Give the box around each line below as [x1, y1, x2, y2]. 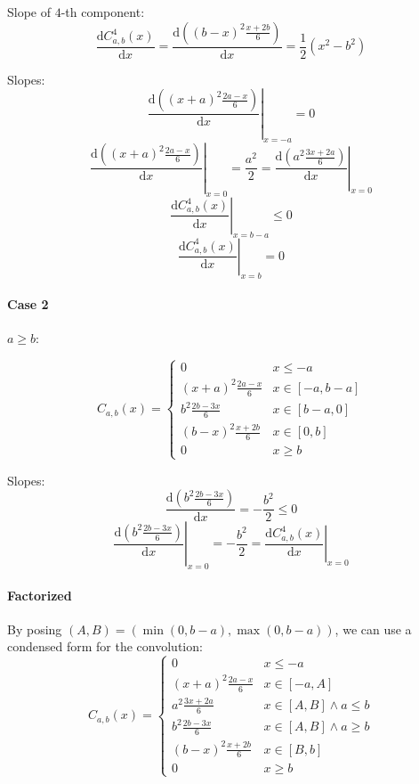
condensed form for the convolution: [7, 637, 203, 656]
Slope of [7, 3, 52, 20]
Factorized [7, 585, 72, 604]
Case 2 [7, 295, 49, 314]
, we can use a [334, 619, 412, 638]
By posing [7, 619, 62, 638]
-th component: [60, 3, 145, 20]
